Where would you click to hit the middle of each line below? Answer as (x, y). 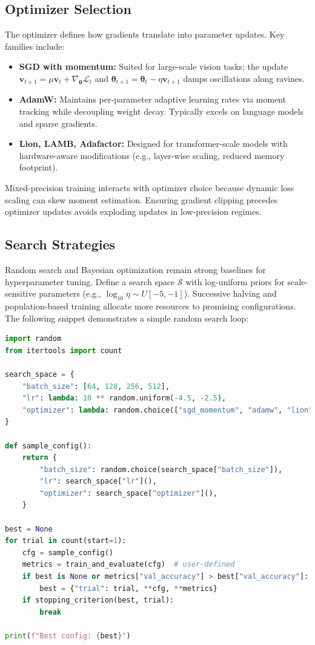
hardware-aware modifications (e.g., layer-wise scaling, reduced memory (152, 155)
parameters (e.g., (70, 293)
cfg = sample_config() (68, 552)
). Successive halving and (230, 293)
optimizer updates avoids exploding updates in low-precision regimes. (133, 211)
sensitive (21, 293)
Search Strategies (60, 244)
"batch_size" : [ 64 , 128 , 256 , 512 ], (96, 386)
